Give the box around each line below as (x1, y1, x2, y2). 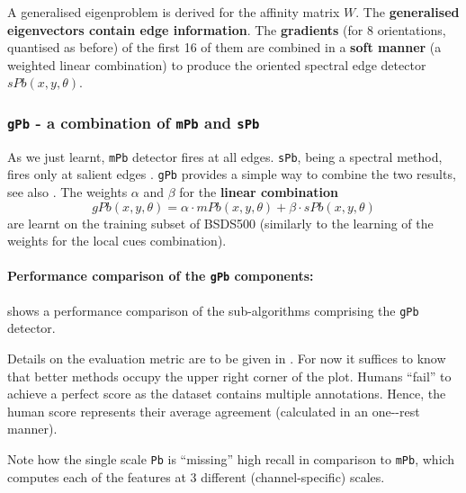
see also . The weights (7, 183, 128, 202)
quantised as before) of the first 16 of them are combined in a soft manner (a (7, 38, 442, 57)
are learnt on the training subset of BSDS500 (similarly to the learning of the (7, 213, 434, 232)
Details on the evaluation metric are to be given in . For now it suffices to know (7, 348, 446, 367)
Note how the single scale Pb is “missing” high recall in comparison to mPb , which (7, 449, 455, 468)
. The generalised (355, 3, 460, 21)
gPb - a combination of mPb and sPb (7, 111, 260, 133)
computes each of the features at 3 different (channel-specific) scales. (7, 467, 385, 486)
